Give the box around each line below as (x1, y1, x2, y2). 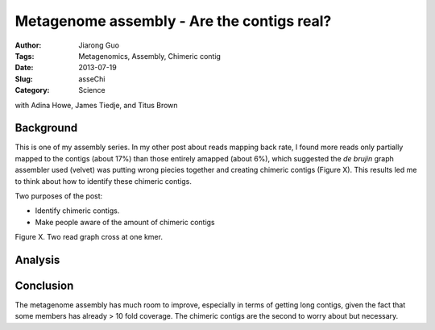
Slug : (14, 73, 34, 84)
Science (78, 86, 106, 95)
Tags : (14, 51, 35, 61)
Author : (14, 40, 42, 50)
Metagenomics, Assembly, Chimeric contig (78, 51, 222, 61)
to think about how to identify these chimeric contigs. (14, 176, 193, 186)
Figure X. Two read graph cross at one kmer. (14, 232, 163, 242)
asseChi (78, 73, 106, 84)
